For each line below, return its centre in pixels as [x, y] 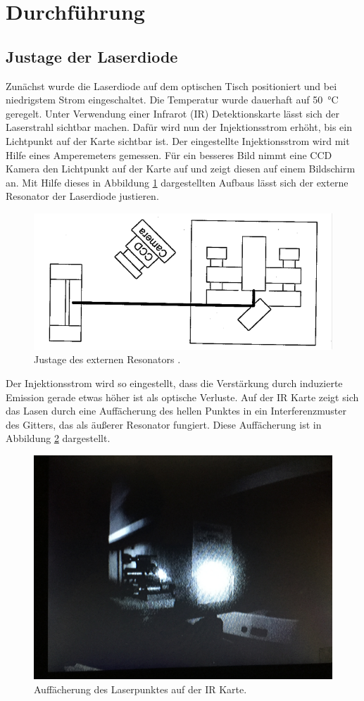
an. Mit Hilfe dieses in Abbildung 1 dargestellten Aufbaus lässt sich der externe [177, 182]
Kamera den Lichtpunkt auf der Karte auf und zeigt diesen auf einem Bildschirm [181, 169]
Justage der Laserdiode [92, 56]
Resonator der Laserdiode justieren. [82, 196]
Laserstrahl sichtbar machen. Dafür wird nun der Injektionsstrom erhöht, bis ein [179, 127]
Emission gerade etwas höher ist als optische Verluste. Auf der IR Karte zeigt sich [182, 397]
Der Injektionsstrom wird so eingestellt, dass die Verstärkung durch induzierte [174, 383]
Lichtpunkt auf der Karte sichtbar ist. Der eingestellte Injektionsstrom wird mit [178, 140]
